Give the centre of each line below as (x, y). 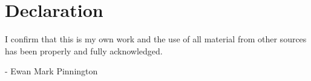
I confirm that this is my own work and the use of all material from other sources (156, 39)
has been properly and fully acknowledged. (84, 50)
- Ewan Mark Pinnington (51, 71)
